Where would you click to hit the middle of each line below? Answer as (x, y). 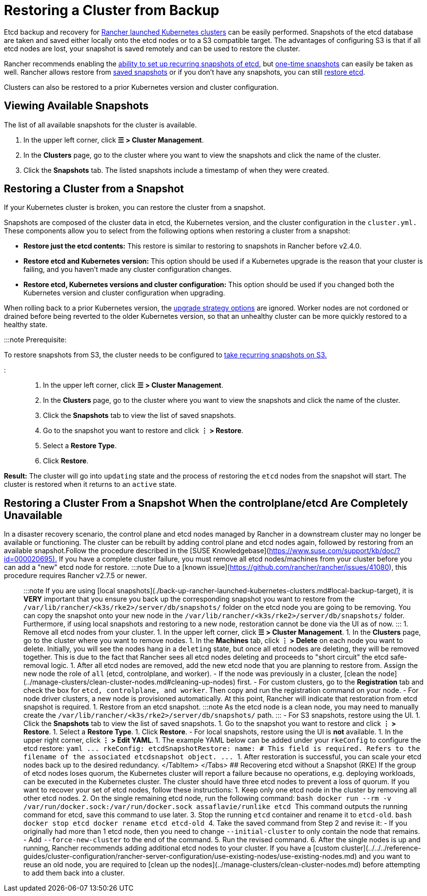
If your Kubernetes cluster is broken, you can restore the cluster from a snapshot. (135, 208)
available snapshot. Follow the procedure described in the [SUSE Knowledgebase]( (137, 551)
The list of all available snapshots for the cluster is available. (101, 125)
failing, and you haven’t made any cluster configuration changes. (128, 270)
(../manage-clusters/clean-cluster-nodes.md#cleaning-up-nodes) (130, 682)
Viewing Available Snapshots (76, 106)
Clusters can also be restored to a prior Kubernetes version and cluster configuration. (141, 87)
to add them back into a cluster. (74, 873)
